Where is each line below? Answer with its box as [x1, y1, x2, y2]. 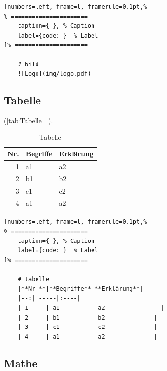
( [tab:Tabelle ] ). [4, 115, 53, 125]
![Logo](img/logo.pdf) [18, 70, 91, 78]
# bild [18, 61, 39, 68]
